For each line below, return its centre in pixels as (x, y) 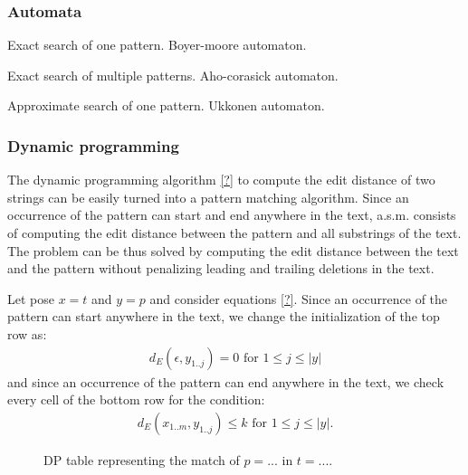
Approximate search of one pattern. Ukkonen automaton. (166, 105)
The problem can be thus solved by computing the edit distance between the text (233, 250)
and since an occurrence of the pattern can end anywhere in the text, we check (226, 381)
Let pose (31, 298)
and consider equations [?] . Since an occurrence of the (299, 298)
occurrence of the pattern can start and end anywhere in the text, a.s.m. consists (232, 215)
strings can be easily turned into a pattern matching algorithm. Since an (208, 197)
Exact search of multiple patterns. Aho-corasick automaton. (173, 75)
